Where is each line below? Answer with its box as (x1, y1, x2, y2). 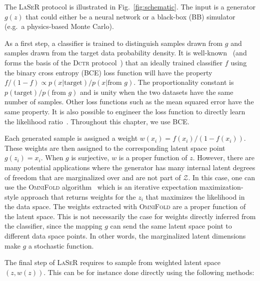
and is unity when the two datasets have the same (80, 86, 233, 97)
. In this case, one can (188, 172, 255, 182)
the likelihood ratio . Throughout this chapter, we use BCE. (4, 116, 189, 126)
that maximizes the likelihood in (145, 191, 245, 202)
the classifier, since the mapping (4, 221, 102, 231)
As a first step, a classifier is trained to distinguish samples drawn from (4, 37, 223, 48)
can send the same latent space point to (110, 221, 232, 231)
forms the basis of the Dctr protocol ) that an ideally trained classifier (4, 57, 222, 67)
